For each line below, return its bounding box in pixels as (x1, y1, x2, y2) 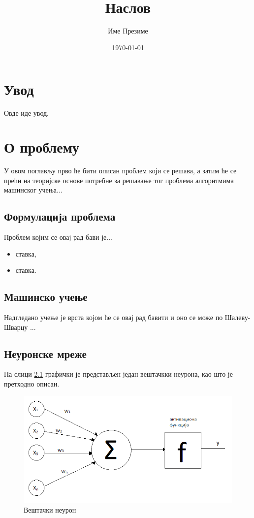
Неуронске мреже (4, 346, 87, 361)
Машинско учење (4, 289, 88, 304)
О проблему (4, 137, 79, 157)
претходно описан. (4, 378, 60, 388)
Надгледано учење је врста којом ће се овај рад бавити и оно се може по (4, 312, 223, 322)
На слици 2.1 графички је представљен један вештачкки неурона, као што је (4, 369, 233, 379)
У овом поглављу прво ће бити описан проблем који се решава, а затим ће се (4, 165, 237, 175)
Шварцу (4, 322, 28, 332)
